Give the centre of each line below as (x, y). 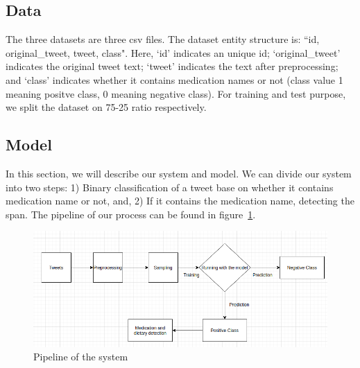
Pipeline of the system (81, 357)
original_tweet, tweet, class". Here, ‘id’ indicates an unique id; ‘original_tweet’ (173, 52)
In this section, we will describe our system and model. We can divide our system (179, 173)
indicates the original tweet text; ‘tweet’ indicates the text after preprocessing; (172, 66)
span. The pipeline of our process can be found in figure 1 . (131, 214)
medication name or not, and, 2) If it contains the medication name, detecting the (180, 201)
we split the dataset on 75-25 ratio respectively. (106, 107)
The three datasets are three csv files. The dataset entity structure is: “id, (163, 39)
